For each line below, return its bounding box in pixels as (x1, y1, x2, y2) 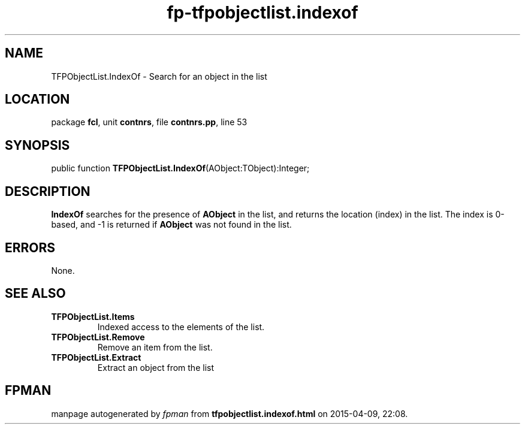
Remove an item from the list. (97, 342, 213, 352)
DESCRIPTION (5, 183, 90, 199)
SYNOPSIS (5, 137, 70, 153)
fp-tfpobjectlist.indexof (167, 2, 358, 23)
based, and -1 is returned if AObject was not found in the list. (51, 219, 292, 230)
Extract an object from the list (97, 362, 214, 373)
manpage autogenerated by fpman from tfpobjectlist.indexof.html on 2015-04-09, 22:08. (51, 408, 408, 419)
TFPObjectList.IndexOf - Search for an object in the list (51, 71, 267, 81)
